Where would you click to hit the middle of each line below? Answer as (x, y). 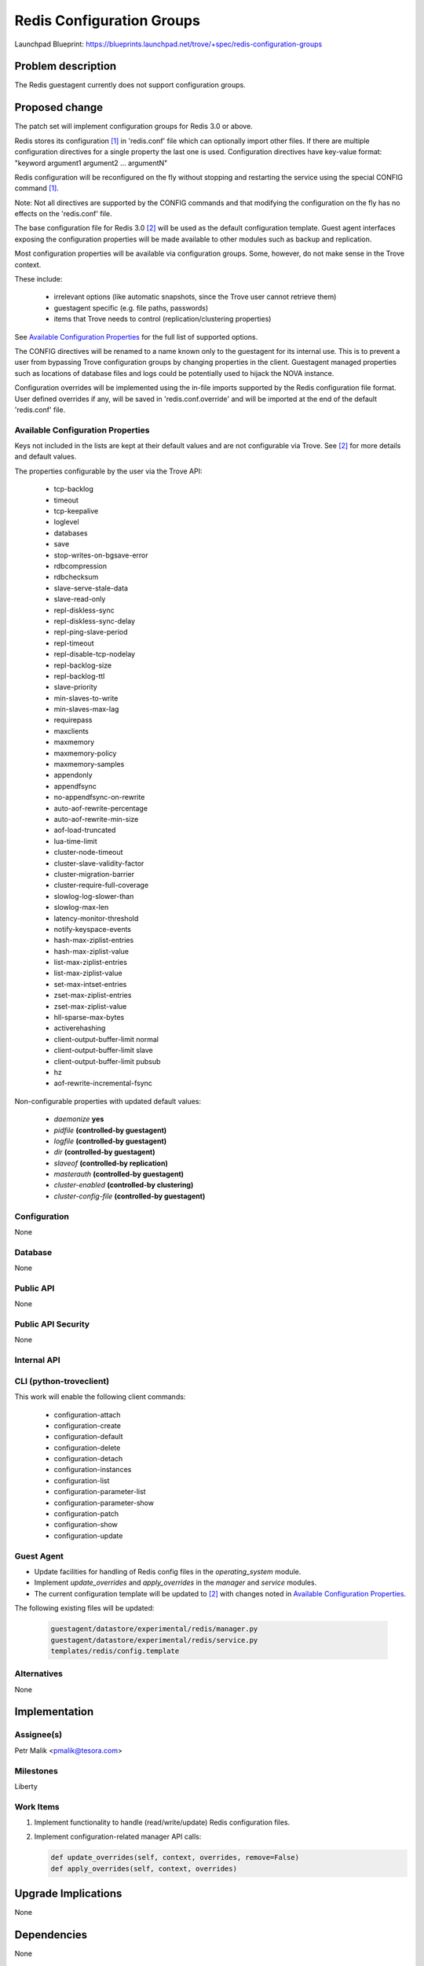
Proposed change (59, 107)
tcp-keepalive (76, 511)
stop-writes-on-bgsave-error (101, 555)
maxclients (71, 731)
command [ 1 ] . (37, 188)
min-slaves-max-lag (86, 709)
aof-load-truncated (85, 830)
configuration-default (88, 1437)
